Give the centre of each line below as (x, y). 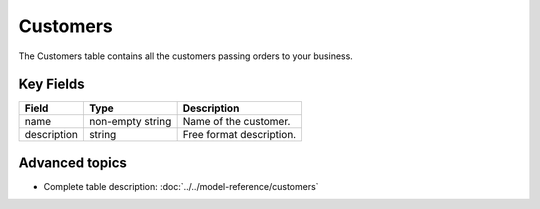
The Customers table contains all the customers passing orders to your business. (186, 56)
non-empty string (130, 122)
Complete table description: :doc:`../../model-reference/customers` (181, 186)
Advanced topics (72, 162)
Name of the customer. (236, 122)
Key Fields (51, 84)
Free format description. (239, 135)
